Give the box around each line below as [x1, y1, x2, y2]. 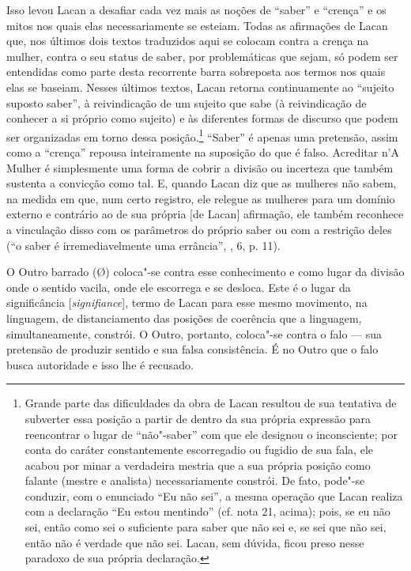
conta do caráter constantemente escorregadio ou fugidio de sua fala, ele [25, 441, 373, 458]
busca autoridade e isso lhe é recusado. [6, 356, 194, 372]
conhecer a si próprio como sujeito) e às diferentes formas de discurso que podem [6, 110, 398, 127]
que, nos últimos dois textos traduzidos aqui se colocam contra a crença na [6, 32, 369, 49]
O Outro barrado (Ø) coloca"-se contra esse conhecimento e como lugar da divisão [6, 263, 405, 280]
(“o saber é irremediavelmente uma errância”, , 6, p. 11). [6, 236, 281, 253]
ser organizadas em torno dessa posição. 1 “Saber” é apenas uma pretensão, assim [6, 126, 398, 145]
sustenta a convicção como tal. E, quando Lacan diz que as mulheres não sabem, [6, 175, 397, 191]
